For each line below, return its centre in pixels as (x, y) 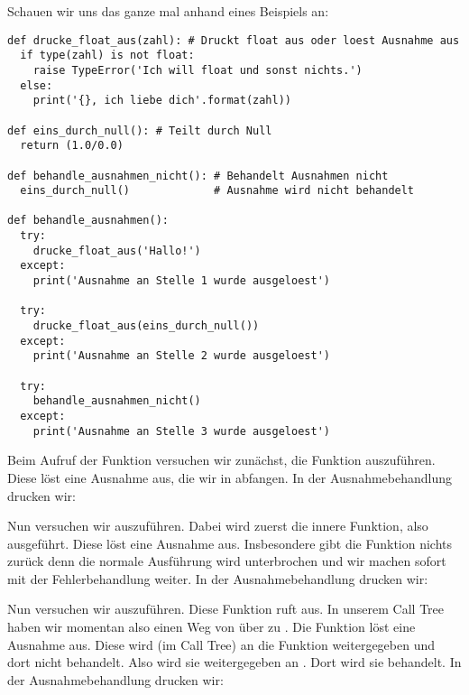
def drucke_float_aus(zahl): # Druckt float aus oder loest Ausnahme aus (234, 40)
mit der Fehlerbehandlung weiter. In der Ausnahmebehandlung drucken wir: (218, 578)
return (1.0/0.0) (72, 146)
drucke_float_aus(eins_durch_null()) (146, 326)
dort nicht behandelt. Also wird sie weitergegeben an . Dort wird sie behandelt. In (234, 662)
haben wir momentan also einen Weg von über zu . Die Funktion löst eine (212, 627)
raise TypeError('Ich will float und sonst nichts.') (198, 70)
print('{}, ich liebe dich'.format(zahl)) (162, 101)
